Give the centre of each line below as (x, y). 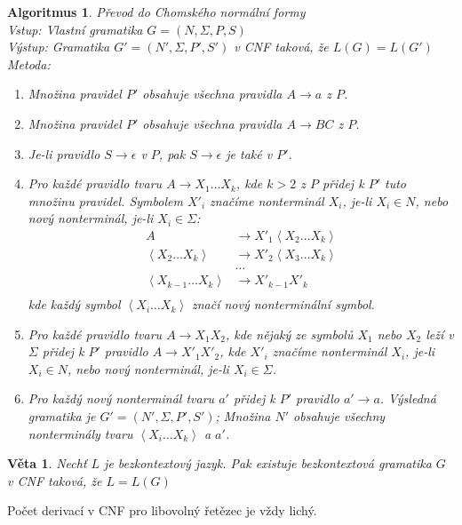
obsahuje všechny (339, 416)
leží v (440, 334)
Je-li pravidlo (64, 153)
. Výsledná (408, 398)
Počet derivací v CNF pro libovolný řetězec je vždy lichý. (162, 510)
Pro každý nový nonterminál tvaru (121, 398)
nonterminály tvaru (80, 433)
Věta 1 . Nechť (47, 463)
